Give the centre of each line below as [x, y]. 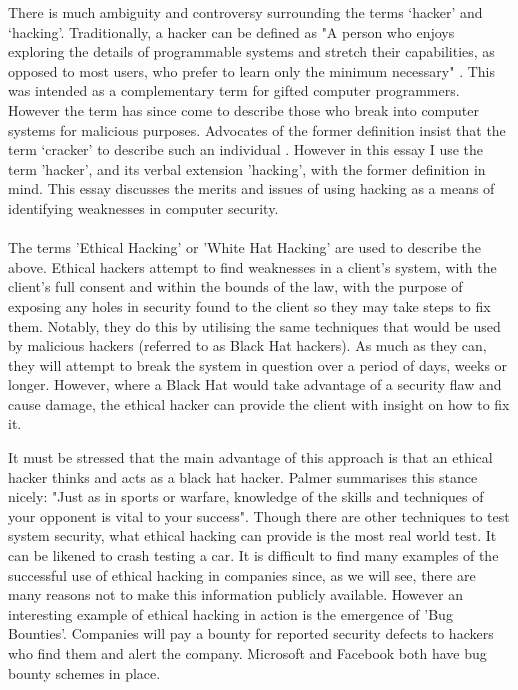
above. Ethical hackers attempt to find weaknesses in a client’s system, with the [252, 266]
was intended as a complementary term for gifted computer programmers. [234, 90]
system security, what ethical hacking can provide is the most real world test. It [252, 535]
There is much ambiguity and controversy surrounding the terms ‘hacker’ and [245, 12]
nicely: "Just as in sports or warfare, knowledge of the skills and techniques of [246, 496]
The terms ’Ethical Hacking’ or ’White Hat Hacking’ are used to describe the [245, 247]
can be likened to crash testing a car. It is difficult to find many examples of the [253, 555]
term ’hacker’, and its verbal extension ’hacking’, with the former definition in [247, 168]
